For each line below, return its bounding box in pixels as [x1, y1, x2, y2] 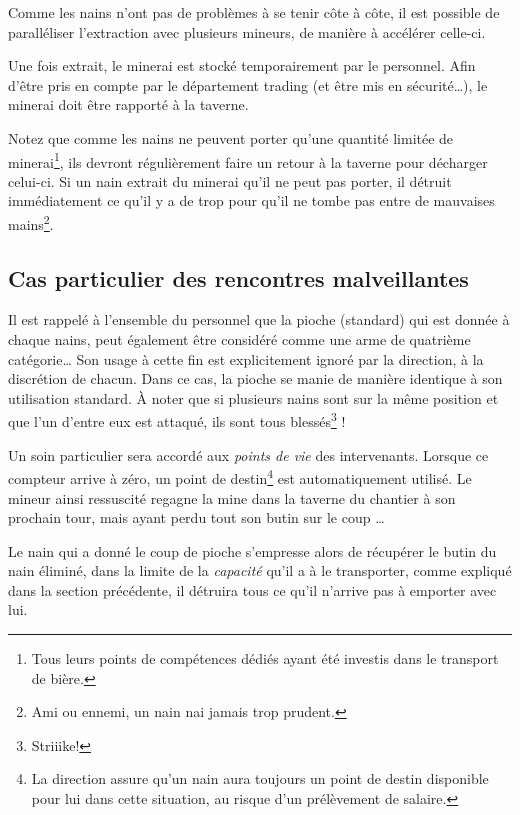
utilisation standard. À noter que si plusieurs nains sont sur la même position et [8, 387, 499, 408]
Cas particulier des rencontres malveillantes [8, 262, 469, 293]
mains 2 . [8, 211, 54, 234]
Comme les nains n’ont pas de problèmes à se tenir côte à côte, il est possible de [8, 2, 500, 22]
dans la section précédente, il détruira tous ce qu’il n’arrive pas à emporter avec [8, 579, 497, 600]
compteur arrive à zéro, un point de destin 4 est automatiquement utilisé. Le [8, 465, 472, 488]
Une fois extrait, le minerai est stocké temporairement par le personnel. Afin [8, 55, 476, 76]
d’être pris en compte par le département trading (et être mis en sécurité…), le [8, 74, 488, 95]
